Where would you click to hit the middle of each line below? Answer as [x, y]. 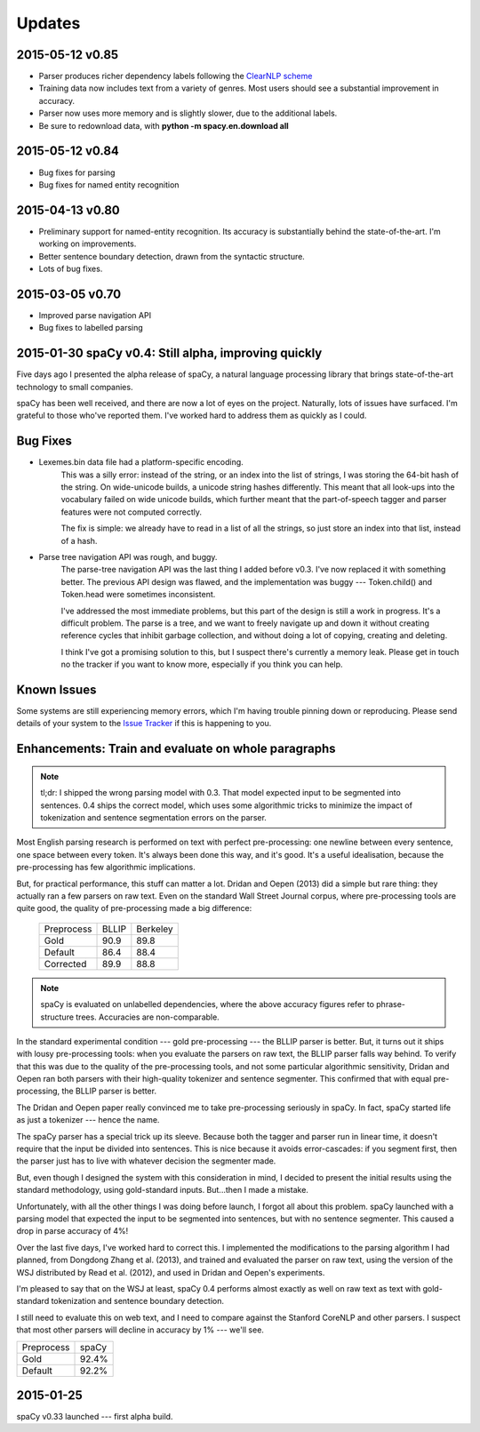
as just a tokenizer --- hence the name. [88, 1120]
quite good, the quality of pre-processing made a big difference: [134, 908]
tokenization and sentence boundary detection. [138, 1301]
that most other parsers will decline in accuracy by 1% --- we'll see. [140, 1330]
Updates [48, 23]
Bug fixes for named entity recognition [109, 184]
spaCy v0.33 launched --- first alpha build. [95, 1417]
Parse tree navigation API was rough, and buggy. [128, 557]
